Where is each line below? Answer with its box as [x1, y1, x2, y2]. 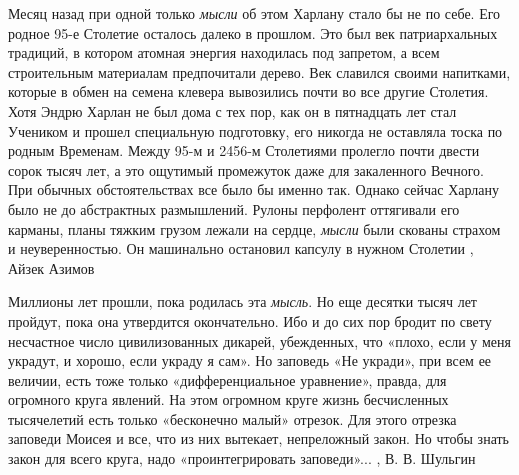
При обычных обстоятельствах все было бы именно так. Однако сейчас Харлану [8, 179, 499, 200]
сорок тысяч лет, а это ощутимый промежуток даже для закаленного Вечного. [8, 159, 484, 180]
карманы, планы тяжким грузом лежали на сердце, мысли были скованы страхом [8, 218, 501, 239]
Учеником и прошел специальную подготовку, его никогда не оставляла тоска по [8, 120, 503, 141]
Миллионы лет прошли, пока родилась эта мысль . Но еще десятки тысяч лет [8, 291, 477, 312]
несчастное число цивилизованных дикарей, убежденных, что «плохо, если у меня [8, 330, 511, 351]
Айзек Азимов [8, 257, 95, 278]
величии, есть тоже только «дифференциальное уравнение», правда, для [8, 369, 447, 390]
